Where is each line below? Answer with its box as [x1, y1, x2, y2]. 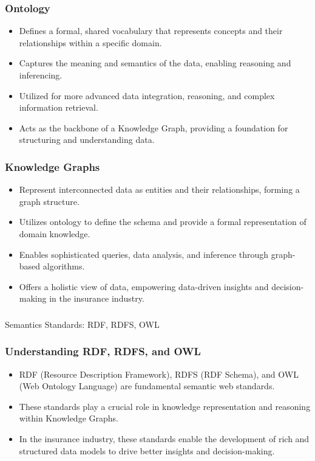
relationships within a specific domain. [19, 36, 162, 49]
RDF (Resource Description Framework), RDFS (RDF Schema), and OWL [19, 367, 299, 380]
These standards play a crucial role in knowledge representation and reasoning [19, 400, 311, 412]
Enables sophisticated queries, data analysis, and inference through [19, 248, 269, 260]
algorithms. [42, 260, 85, 272]
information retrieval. [19, 101, 98, 114]
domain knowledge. [19, 227, 90, 240]
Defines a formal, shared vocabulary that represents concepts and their [19, 24, 283, 37]
